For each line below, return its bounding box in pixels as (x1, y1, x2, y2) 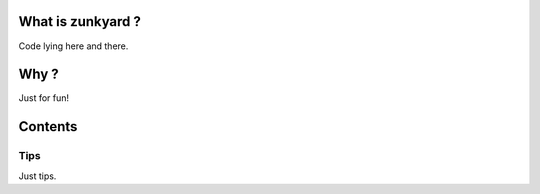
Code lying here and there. (18, 40, 129, 52)
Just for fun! (18, 92, 70, 104)
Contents (18, 118, 78, 135)
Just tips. (18, 170, 57, 182)
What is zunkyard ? (18, 13, 142, 30)
